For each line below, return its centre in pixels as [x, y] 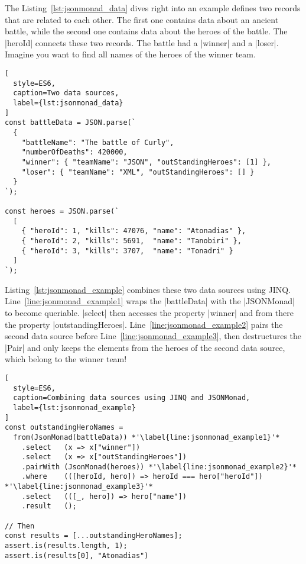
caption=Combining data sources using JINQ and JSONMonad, [132, 398]
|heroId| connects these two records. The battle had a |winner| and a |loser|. [142, 42]
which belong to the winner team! [66, 359]
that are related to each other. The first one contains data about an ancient [142, 19]
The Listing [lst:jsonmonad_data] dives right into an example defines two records [153, 8]
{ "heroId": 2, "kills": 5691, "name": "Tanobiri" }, [131, 241]
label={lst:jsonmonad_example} [74, 407]
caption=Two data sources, [66, 93]
